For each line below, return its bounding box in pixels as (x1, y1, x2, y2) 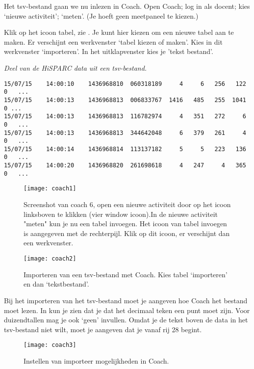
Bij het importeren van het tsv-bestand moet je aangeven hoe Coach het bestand (4, 295, 248, 305)
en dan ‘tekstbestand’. (24, 279, 89, 289)
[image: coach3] (24, 342, 76, 349)
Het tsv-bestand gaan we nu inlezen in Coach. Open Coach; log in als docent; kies (4, 1, 250, 11)
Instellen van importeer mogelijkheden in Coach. (24, 355, 169, 366)
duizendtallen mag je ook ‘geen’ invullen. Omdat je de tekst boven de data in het (4, 315, 248, 325)
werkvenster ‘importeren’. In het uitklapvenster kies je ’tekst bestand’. (4, 46, 213, 56)
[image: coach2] (24, 255, 76, 263)
